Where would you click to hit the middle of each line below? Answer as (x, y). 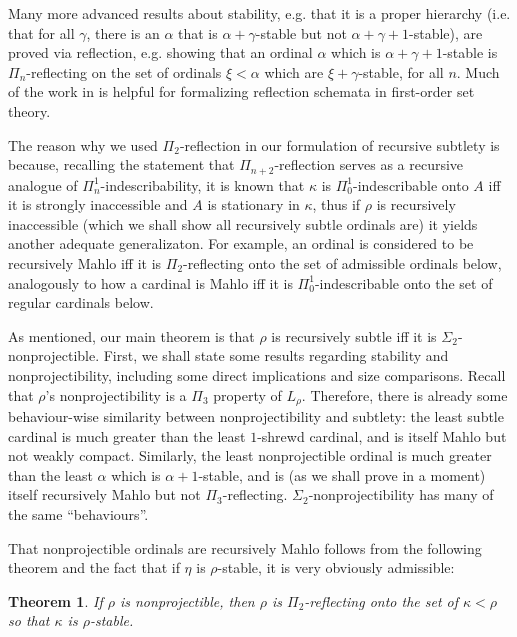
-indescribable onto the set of (403, 282)
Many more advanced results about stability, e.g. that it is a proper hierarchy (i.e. (259, 13)
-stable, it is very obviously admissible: (336, 567)
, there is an (123, 32)
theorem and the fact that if (94, 567)
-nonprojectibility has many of (401, 494)
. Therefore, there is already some (404, 394)
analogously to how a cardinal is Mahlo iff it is (150, 282)
